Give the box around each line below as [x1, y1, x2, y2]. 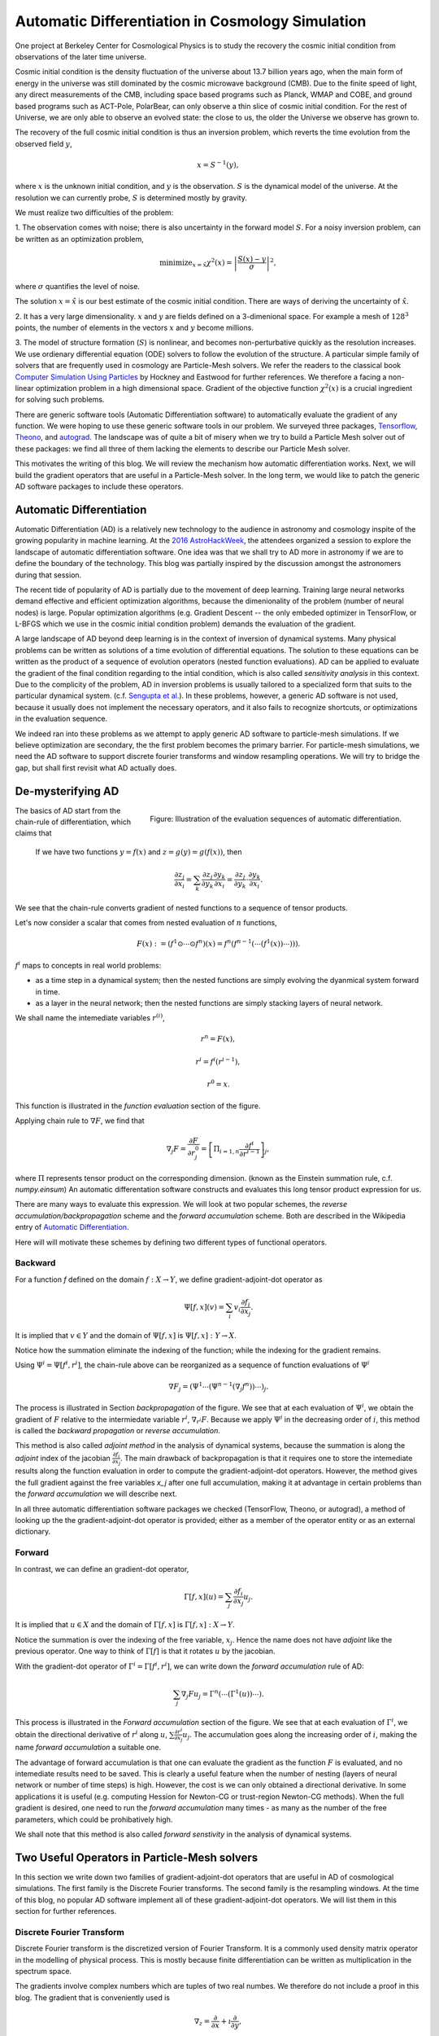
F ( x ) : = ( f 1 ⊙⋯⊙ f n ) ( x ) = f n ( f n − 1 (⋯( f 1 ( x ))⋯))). [137, 937, 301, 949]
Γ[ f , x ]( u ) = [184, 1592, 224, 1601]
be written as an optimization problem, [15, 234, 144, 244]
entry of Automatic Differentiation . [15, 1222, 129, 1232]
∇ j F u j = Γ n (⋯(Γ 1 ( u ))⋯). [180, 1688, 264, 1700]
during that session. [15, 570, 82, 580]
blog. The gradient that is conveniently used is [15, 1992, 171, 2003]
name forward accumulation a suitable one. [15, 1743, 162, 1753]
